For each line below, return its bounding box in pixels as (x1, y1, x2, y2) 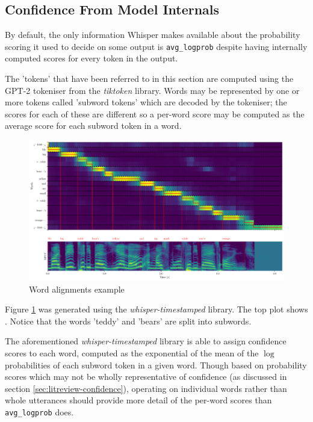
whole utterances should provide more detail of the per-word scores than (5, 394, 272, 406)
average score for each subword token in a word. (5, 119, 182, 132)
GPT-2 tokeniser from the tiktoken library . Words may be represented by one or (5, 84, 300, 96)
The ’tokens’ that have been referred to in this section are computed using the (5, 72, 294, 85)
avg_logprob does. (5, 405, 74, 418)
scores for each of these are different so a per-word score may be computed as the (5, 107, 305, 120)
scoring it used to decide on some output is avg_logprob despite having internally (5, 40, 308, 52)
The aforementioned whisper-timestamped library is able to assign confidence (5, 335, 287, 347)
